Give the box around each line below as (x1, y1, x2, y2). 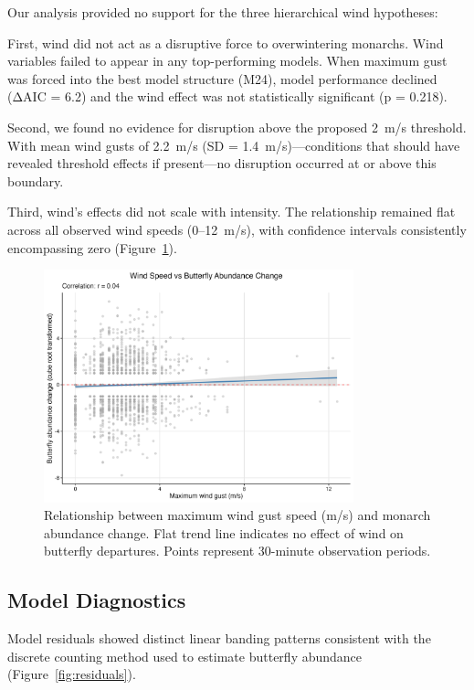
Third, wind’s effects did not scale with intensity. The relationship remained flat (7, 202, 456, 221)
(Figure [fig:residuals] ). (7, 664, 136, 684)
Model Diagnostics (7, 586, 186, 614)
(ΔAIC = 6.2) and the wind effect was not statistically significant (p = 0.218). (7, 87, 448, 106)
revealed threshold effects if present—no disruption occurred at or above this (7, 154, 437, 173)
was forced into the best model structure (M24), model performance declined (7, 69, 437, 88)
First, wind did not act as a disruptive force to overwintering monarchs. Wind (7, 33, 444, 52)
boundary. (7, 171, 64, 190)
